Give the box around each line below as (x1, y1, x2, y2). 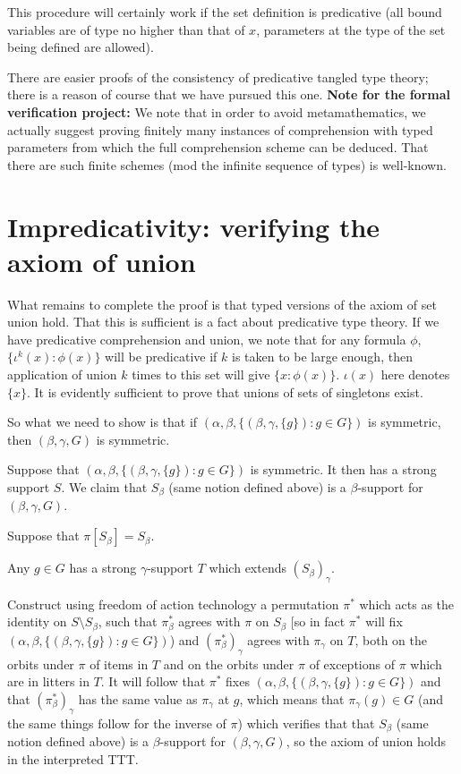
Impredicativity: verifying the (7, 208, 380, 244)
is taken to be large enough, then (231, 347, 413, 366)
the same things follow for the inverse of (7, 713, 226, 732)
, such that (98, 612, 158, 631)
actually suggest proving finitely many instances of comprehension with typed (7, 120, 433, 139)
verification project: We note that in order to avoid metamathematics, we (7, 102, 426, 121)
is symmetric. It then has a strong (250, 460, 437, 479)
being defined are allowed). (7, 38, 154, 56)
